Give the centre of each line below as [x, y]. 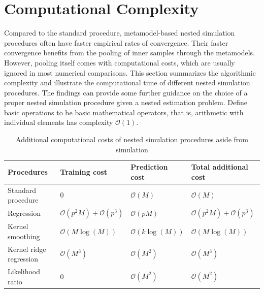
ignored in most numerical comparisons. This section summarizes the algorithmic [130, 72]
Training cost [84, 172]
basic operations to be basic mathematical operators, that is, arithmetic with [124, 112]
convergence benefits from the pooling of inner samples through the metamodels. [129, 53]
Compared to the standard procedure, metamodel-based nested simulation [120, 33]
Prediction [149, 167]
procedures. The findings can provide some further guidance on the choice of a [126, 92]
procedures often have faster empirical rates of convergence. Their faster [116, 42]
